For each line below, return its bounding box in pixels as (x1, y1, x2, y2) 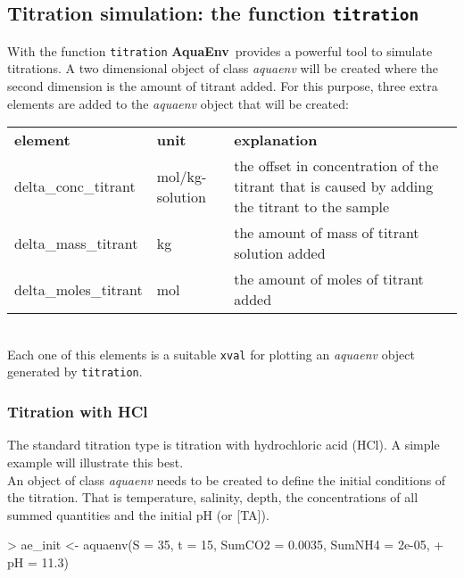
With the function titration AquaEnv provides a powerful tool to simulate (7, 41, 433, 60)
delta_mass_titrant (14, 232, 138, 253)
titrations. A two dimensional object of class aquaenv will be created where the (7, 59, 439, 78)
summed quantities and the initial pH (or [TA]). (7, 505, 269, 524)
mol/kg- (156, 165, 207, 186)
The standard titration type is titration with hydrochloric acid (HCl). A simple (7, 435, 440, 454)
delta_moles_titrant (14, 278, 143, 300)
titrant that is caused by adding (234, 176, 434, 197)
